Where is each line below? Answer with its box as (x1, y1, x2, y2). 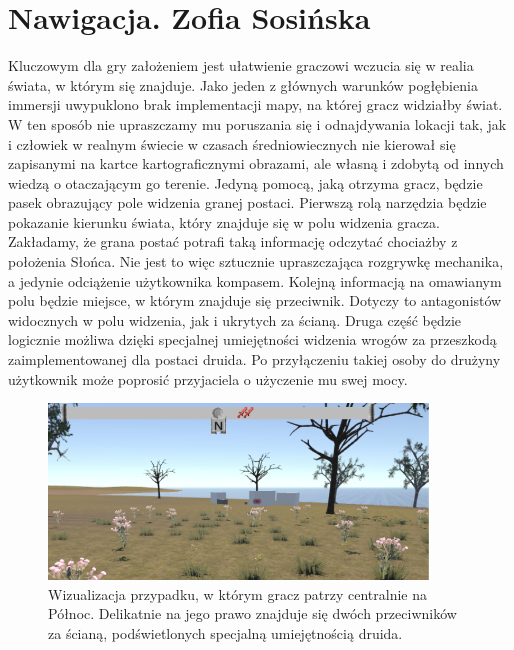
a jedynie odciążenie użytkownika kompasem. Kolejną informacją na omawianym (8, 270, 502, 291)
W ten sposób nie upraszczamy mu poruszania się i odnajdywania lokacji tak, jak (8, 113, 507, 134)
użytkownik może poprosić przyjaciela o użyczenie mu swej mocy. (8, 368, 408, 389)
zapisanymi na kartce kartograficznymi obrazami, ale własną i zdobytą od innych (8, 153, 504, 174)
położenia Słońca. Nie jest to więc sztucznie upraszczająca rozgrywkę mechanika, (8, 251, 504, 272)
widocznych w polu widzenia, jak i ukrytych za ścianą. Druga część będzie (8, 309, 462, 330)
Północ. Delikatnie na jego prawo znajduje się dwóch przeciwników (48, 603, 457, 624)
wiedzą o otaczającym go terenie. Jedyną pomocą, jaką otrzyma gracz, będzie (8, 172, 483, 193)
